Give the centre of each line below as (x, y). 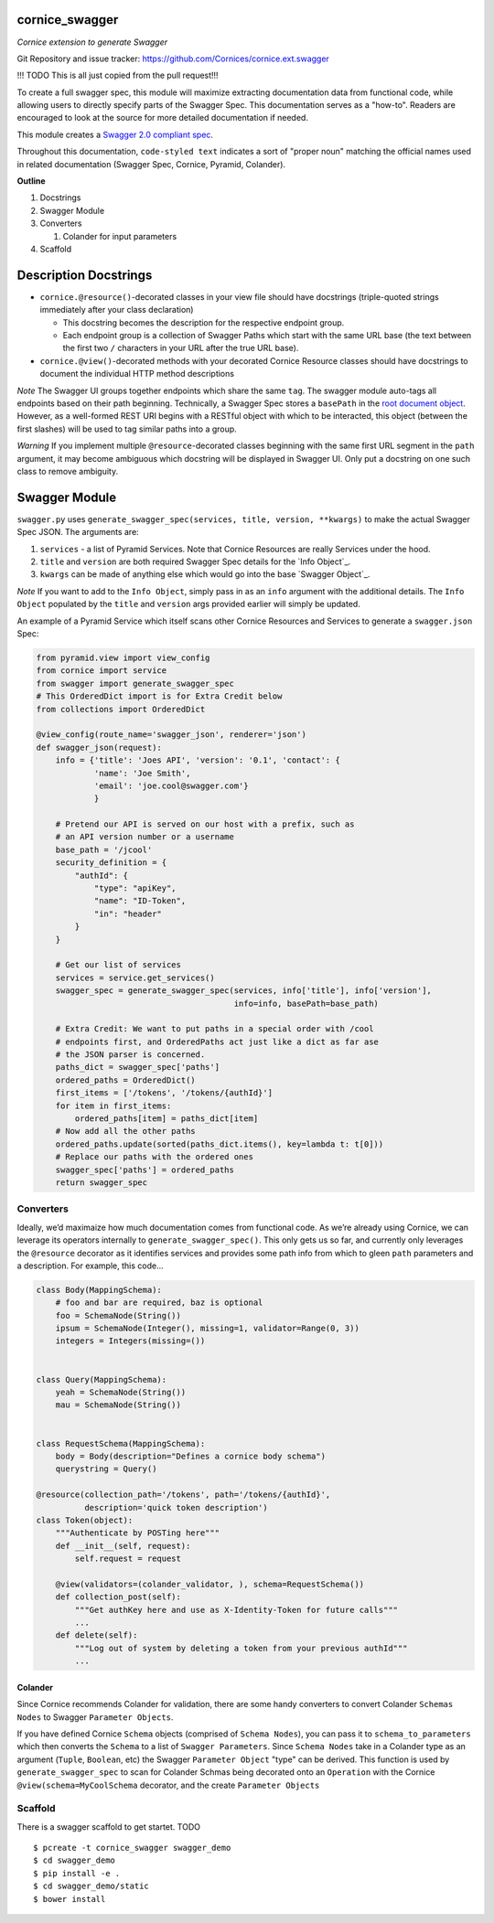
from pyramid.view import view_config (123, 657)
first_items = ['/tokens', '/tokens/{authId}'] (164, 1093)
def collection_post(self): (118, 1597)
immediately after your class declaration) (117, 310)
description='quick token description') (176, 1507)
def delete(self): (97, 1635)
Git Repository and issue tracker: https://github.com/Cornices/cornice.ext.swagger (173, 59)
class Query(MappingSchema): (102, 1379)
